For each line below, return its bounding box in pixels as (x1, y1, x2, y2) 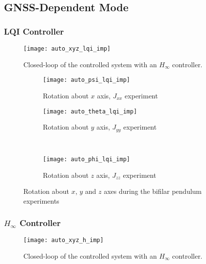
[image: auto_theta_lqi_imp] (43, 108, 137, 115)
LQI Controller (4, 25, 64, 37)
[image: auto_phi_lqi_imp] (43, 156, 130, 163)
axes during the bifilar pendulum (104, 186, 202, 196)
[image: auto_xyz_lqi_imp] (23, 45, 111, 52)
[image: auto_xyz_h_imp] (23, 236, 104, 244)
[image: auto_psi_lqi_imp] (43, 76, 130, 84)
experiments (23, 196, 59, 206)
